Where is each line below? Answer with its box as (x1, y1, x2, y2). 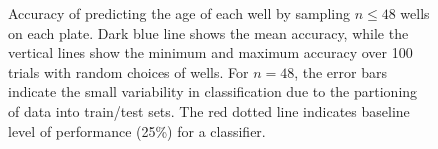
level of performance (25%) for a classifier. (8, 120, 266, 141)
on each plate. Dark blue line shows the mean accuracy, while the (8, 22, 409, 43)
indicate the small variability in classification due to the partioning (8, 81, 418, 102)
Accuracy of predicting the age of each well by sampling (8, 3, 350, 23)
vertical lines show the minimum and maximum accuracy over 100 (8, 42, 413, 63)
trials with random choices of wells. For (8, 61, 249, 82)
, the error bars (294, 61, 387, 82)
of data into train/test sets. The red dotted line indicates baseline (8, 100, 410, 121)
